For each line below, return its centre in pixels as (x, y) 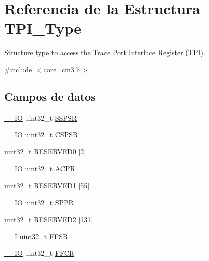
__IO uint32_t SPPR (39, 202)
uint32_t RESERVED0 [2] (45, 151)
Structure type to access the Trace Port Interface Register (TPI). (105, 52)
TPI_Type (43, 28)
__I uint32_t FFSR (36, 236)
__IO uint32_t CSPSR (41, 135)
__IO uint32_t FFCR (39, 253)
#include (18, 69)
